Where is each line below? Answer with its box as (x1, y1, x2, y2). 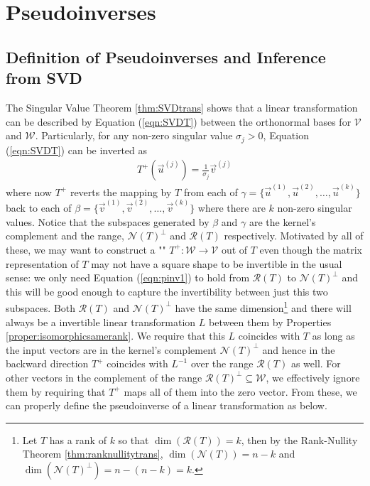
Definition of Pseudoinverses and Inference (6, 45, 326, 67)
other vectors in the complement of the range (6, 369, 202, 384)
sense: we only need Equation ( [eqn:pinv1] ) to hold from (6, 270, 250, 285)
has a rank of (49, 432, 107, 447)
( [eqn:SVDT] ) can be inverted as (6, 142, 148, 157)
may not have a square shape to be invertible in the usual (91, 256, 342, 271)
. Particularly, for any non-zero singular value (35, 128, 233, 143)
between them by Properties (208, 314, 332, 329)
